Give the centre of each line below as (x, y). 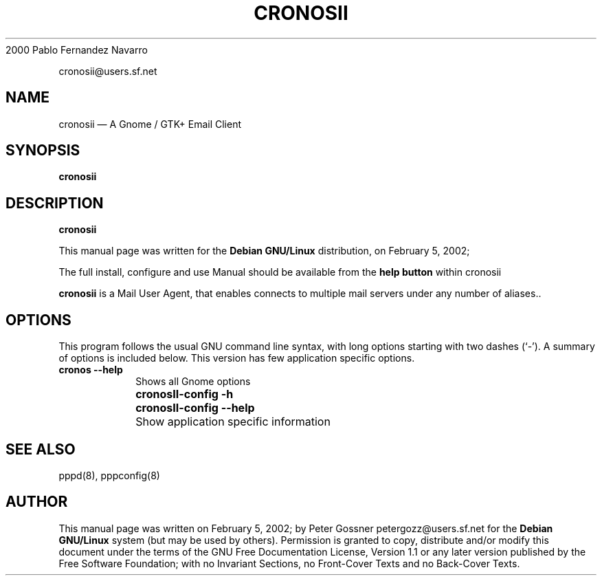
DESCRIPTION (55, 203)
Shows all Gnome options (193, 382)
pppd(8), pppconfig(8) (109, 475)
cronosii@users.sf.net (108, 71)
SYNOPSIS (43, 151)
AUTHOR (37, 502)
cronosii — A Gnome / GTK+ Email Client (150, 124)
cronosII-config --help (195, 408)
